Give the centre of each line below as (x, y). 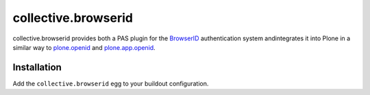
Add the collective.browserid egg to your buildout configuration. (111, 83)
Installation (37, 67)
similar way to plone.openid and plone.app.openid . (84, 47)
